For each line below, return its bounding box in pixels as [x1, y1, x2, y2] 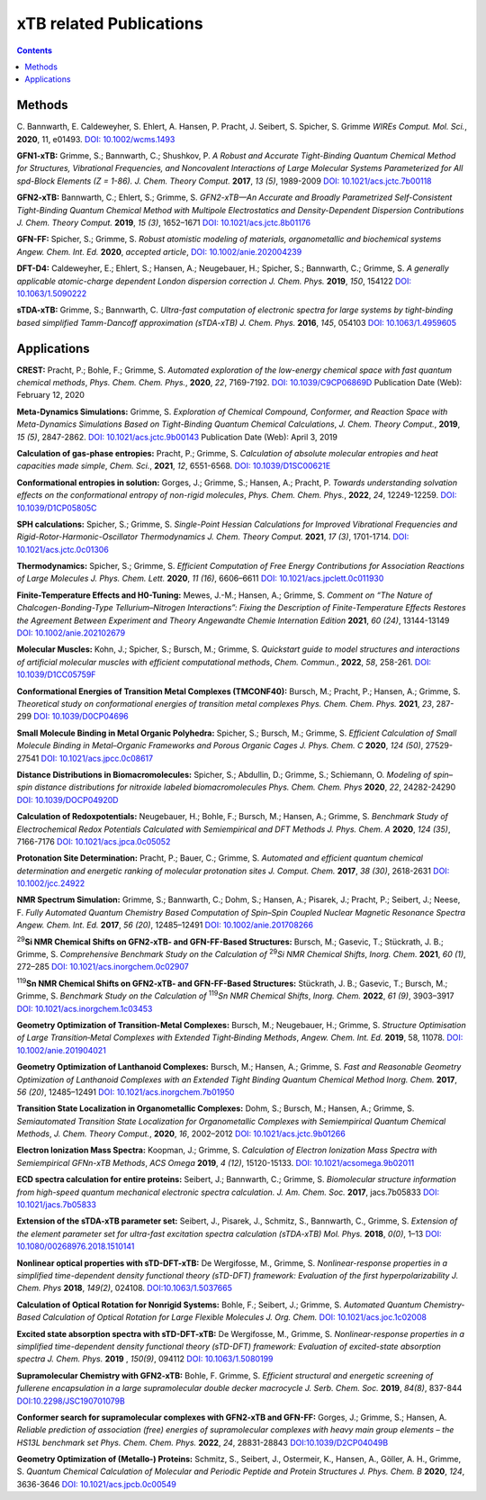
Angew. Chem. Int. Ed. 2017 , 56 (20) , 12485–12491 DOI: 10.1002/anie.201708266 [16, 919, 314, 931]
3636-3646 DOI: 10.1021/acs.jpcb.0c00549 [16, 1478, 177, 1489]
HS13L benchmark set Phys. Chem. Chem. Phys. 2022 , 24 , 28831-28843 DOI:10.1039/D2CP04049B [16, 1437, 389, 1448]
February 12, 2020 [16, 390, 85, 401]
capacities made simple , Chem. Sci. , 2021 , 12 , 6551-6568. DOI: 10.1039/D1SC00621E [16, 460, 331, 472]
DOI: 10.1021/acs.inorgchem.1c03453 [16, 1003, 153, 1014]
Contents [16, 45, 53, 56]
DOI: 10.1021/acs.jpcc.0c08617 [40, 753, 153, 764]
